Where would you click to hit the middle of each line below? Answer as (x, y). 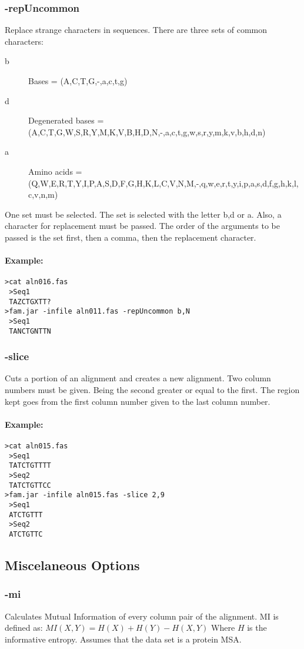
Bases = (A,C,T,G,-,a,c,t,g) (78, 81)
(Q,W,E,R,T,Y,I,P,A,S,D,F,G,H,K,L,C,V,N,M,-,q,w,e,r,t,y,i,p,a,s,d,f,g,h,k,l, (163, 183)
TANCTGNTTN (30, 331)
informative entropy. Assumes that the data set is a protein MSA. (123, 639)
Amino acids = (55, 171)
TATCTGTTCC (30, 485)
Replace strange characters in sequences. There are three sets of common (136, 30)
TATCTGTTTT (30, 466)
